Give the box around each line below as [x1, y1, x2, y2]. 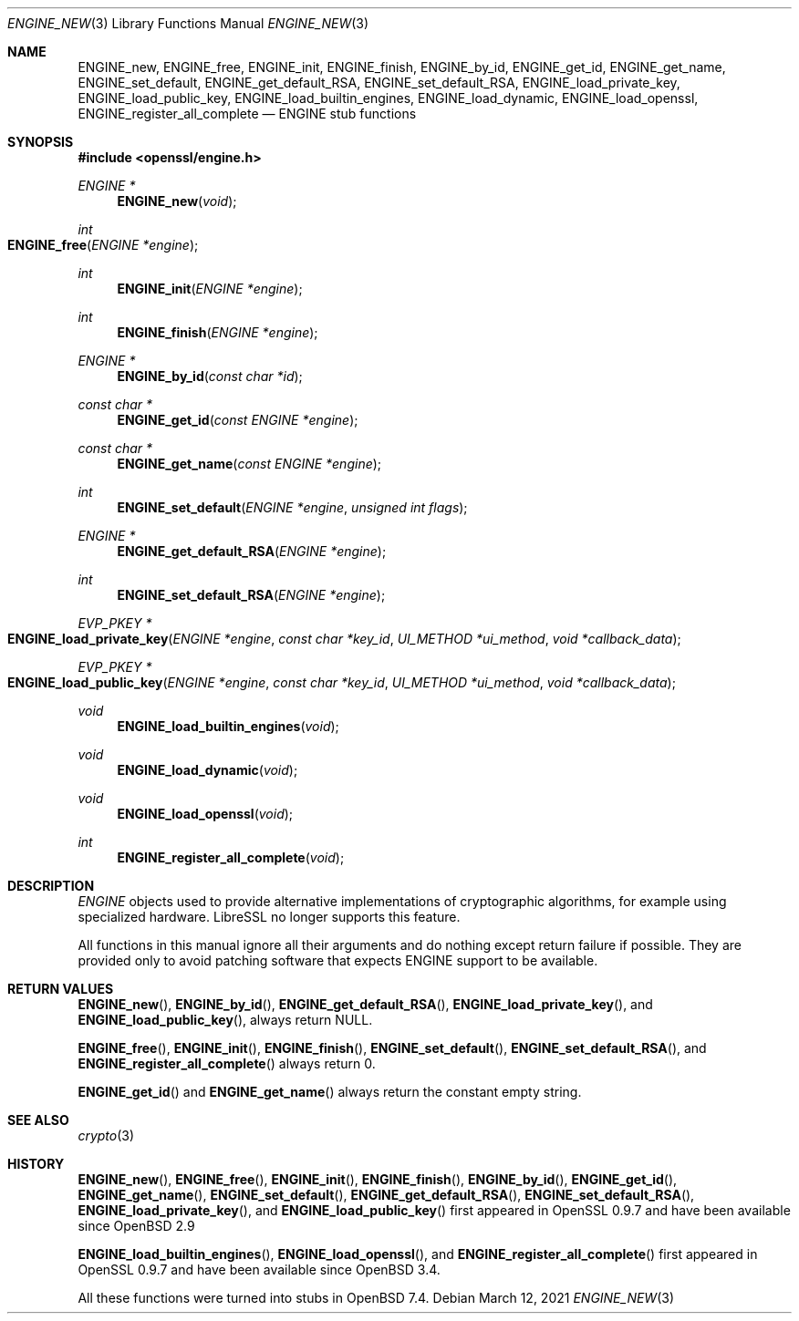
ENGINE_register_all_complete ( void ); [117, 850, 345, 865]
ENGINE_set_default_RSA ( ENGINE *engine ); [117, 587, 386, 603]
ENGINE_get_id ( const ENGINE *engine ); [117, 412, 358, 428]
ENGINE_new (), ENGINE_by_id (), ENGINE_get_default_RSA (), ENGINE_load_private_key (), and [78, 996, 653, 1012]
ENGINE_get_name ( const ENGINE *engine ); [117, 456, 382, 471]
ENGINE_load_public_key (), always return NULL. [78, 1012, 373, 1027]
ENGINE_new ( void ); [117, 193, 237, 209]
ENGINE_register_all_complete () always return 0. [78, 1056, 376, 1071]
